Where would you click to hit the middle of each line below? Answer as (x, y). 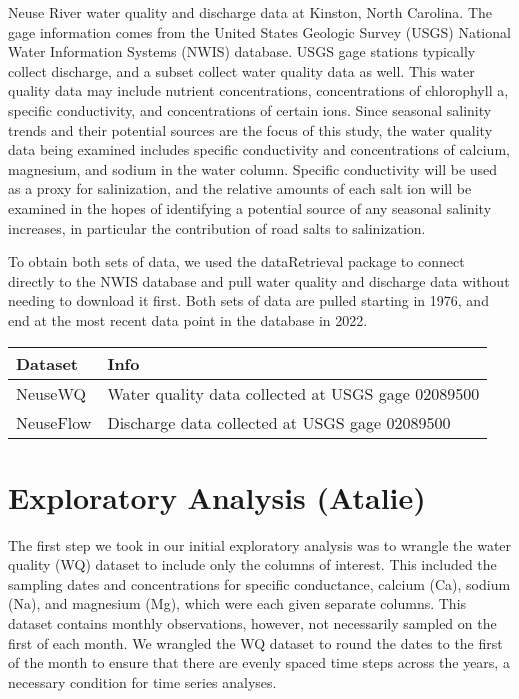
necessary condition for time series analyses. (142, 681)
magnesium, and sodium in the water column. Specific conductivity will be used (253, 168)
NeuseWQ (51, 393)
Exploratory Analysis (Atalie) (217, 496)
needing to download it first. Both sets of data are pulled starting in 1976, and (248, 300)
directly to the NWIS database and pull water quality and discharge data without (259, 280)
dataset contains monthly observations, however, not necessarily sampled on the (252, 623)
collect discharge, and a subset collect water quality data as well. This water (241, 70)
